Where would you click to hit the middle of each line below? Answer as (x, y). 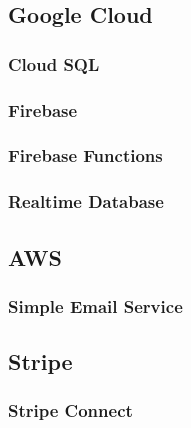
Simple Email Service (95, 305)
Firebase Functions (85, 155)
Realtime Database (86, 201)
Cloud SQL (54, 63)
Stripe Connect (70, 410)
